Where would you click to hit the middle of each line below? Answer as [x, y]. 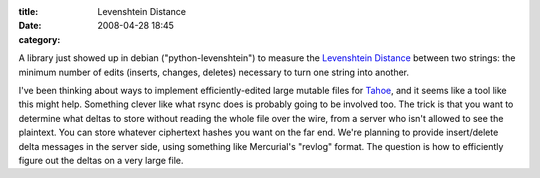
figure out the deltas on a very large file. [101, 160]
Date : [30, 26]
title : [28, 11]
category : [39, 39]
